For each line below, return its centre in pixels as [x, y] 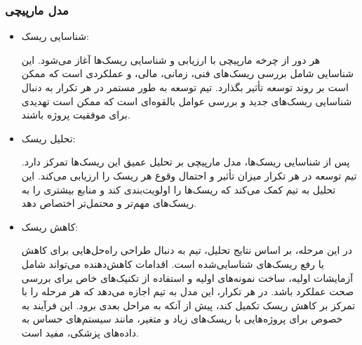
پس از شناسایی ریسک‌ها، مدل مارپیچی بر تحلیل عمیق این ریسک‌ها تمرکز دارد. [186, 162]
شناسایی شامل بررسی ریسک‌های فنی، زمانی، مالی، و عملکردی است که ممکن [187, 73]
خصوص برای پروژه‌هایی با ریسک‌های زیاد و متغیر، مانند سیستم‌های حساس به [182, 319]
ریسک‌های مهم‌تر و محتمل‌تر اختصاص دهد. [109, 203]
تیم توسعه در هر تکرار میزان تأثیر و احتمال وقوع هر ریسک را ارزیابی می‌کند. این [189, 175]
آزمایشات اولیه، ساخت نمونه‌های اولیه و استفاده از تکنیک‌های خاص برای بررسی [187, 277]
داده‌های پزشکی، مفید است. [80, 332]
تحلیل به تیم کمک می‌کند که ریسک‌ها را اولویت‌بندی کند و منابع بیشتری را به [179, 189]
